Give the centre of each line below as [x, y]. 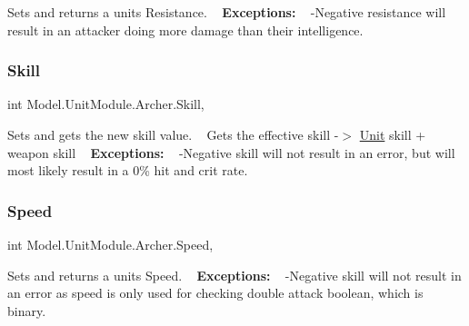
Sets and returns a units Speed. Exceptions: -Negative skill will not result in [234, 275]
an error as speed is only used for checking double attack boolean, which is [215, 293]
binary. [27, 310]
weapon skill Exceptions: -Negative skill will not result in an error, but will [231, 152]
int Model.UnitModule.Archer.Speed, [110, 244]
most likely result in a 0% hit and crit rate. [128, 170]
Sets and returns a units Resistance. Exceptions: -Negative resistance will [227, 12]
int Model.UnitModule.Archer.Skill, [106, 104]
